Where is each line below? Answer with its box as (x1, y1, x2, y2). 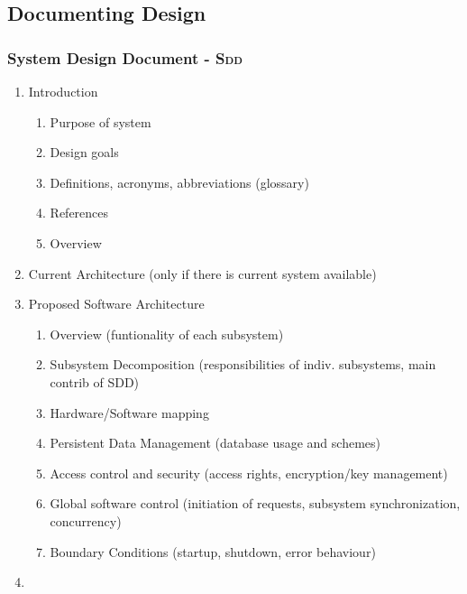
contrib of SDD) (50, 372, 140, 391)
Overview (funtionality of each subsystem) (50, 324, 284, 343)
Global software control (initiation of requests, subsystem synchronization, (50, 494, 461, 513)
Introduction (28, 82, 98, 100)
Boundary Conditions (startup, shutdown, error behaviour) (50, 542, 376, 561)
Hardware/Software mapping (50, 403, 209, 422)
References (50, 203, 109, 222)
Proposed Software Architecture (28, 294, 205, 313)
